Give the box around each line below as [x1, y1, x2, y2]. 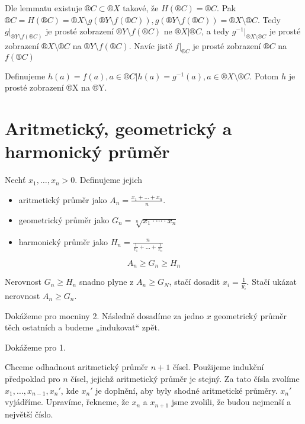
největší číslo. [5, 407, 53, 420]
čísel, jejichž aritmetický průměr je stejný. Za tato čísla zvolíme [70, 372, 300, 384]
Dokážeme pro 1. [5, 341, 66, 353]
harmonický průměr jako [18, 235, 108, 248]
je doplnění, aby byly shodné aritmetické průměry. [95, 384, 278, 396]
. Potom [249, 69, 279, 82]
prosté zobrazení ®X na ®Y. [5, 81, 107, 94]
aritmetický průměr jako [18, 193, 107, 205]
